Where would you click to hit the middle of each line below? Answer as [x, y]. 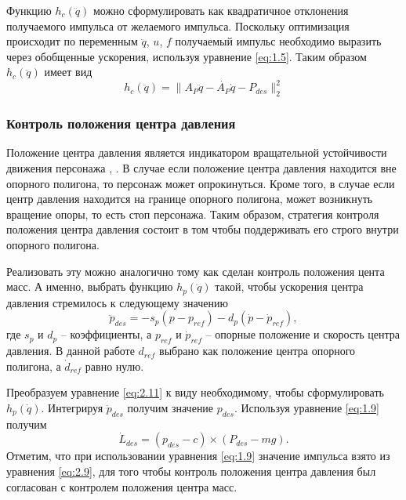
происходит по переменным [72, 41]
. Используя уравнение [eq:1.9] [306, 407]
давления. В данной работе [71, 351]
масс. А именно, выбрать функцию [90, 286]
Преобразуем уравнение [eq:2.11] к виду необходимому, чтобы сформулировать [195, 392]
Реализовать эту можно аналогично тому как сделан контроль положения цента [196, 271]
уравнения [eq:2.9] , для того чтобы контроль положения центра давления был [191, 471]
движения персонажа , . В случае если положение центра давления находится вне [201, 168]
